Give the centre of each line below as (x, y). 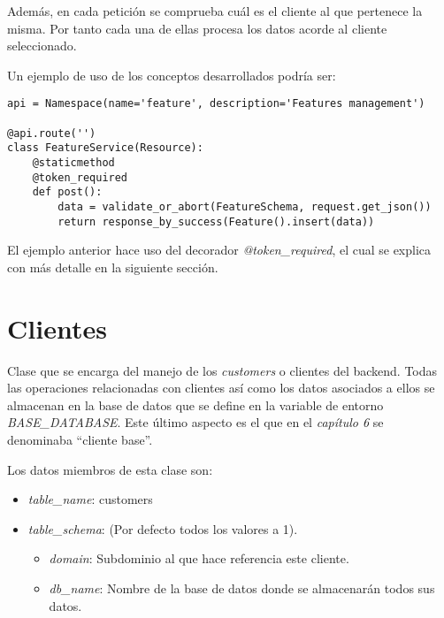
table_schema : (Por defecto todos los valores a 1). (163, 528)
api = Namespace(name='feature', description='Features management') (216, 104)
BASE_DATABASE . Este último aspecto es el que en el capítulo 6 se (195, 422)
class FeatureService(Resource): (105, 148)
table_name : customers (90, 499)
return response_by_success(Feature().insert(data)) (216, 221)
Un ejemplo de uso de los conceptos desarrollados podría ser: (172, 75)
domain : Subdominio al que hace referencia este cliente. (199, 558)
